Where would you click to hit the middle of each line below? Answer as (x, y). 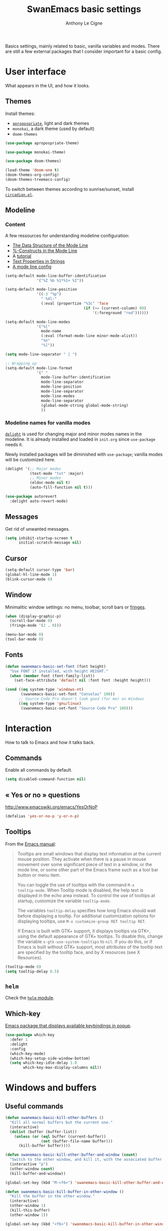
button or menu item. (39, 875)
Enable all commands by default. (39, 770)
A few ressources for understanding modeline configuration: (67, 235)
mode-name (51, 331)
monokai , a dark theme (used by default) (53, 129)
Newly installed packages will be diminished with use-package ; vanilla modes (84, 454)
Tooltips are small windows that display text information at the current (89, 853)
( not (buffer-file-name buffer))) (77, 1141)
